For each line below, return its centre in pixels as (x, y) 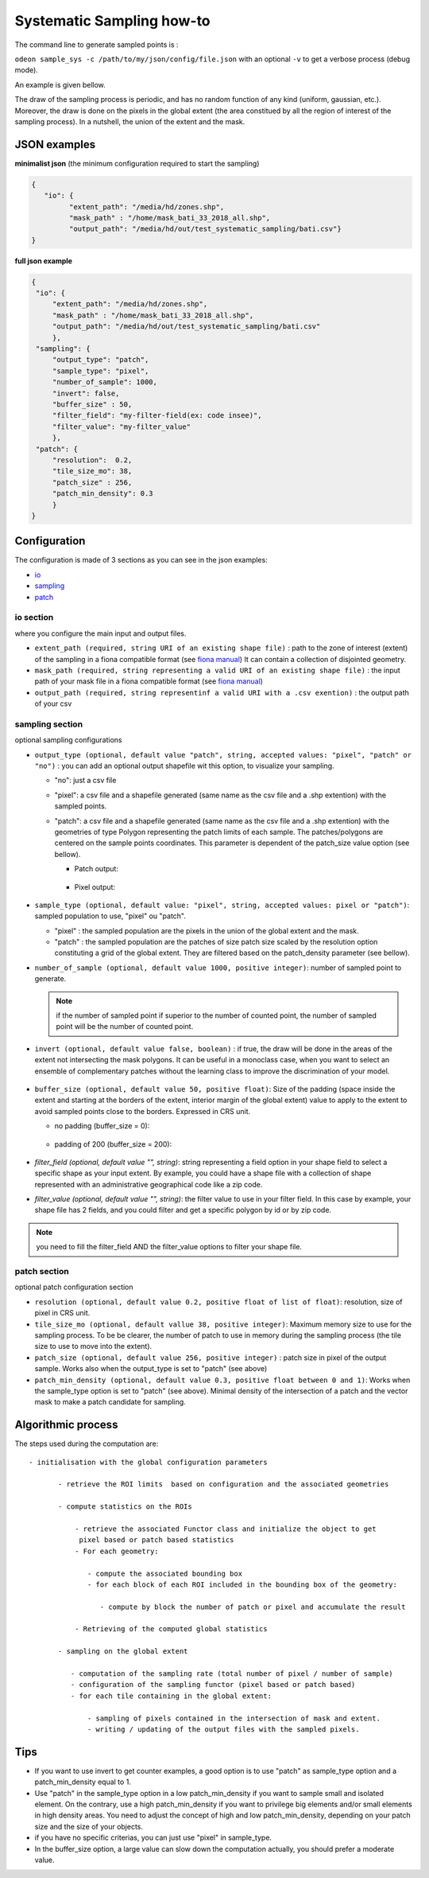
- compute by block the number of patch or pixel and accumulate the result (253, 1607)
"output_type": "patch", (100, 360)
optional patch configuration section (74, 1287)
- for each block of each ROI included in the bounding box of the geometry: (242, 1584)
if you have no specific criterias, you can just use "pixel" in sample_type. (153, 1837)
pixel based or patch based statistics (157, 1540)
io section (34, 618)
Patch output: (97, 869)
